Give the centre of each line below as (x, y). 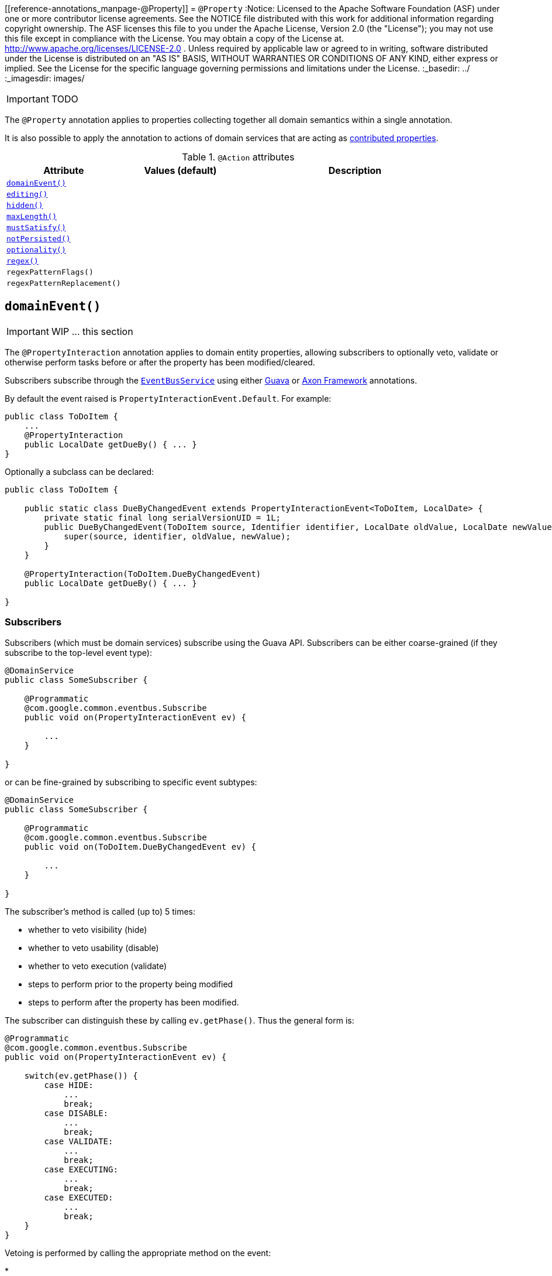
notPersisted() (39, 239)
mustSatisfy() (36, 228)
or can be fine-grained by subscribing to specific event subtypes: (131, 782)
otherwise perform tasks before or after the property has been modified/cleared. (160, 362)
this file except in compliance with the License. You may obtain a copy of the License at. (175, 38)
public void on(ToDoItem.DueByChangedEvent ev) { (140, 846)
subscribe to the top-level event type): (78, 652)
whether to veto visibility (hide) (88, 929)
